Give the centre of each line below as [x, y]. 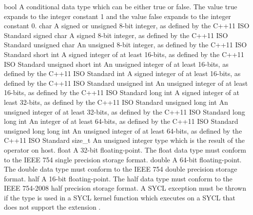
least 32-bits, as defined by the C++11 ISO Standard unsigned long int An [116, 102]
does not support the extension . [52, 207]
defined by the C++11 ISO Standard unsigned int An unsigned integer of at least [126, 83]
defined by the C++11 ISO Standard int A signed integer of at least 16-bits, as [122, 73]
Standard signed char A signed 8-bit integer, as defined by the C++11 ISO [116, 35]
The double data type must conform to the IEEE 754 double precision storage [121, 169]
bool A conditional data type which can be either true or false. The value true [121, 6]
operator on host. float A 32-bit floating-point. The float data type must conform [125, 149]
